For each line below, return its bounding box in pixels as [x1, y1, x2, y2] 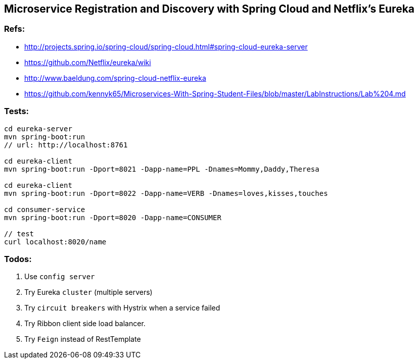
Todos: [4, 253, 32, 264]
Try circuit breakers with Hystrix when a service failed [24, 303, 220, 313]
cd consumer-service [4, 205, 85, 214]
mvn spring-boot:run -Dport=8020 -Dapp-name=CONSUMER [4, 213, 221, 222]
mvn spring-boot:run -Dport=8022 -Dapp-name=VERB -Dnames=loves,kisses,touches [4, 189, 328, 197]
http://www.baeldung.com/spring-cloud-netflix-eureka [24, 73, 206, 82]
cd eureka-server [4, 124, 72, 133]
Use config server [24, 272, 95, 281]
